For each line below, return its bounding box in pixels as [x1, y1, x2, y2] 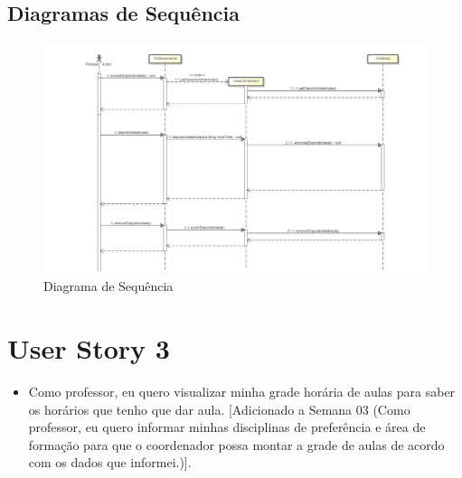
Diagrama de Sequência [43, 276, 174, 295]
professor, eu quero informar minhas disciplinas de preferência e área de [28, 417, 426, 436]
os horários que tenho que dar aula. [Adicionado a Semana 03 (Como [28, 399, 410, 418]
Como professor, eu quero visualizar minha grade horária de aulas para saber [28, 381, 456, 400]
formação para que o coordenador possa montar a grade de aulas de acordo [28, 435, 445, 454]
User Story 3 [7, 330, 170, 367]
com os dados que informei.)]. [28, 453, 192, 472]
